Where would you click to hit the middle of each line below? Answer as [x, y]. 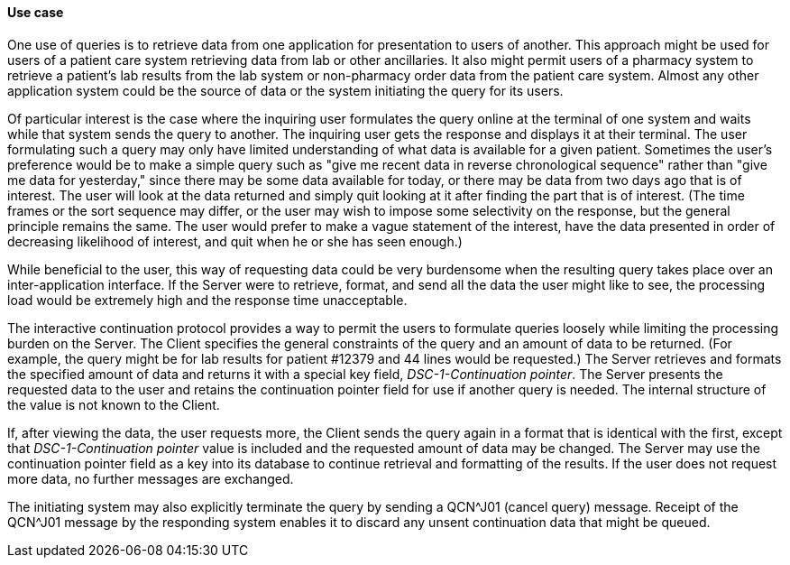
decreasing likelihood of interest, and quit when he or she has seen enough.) [235, 241]
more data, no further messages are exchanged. [151, 478]
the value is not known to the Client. [114, 404]
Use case [36, 12]
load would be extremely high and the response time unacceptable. [207, 300]
